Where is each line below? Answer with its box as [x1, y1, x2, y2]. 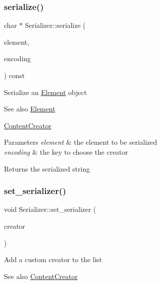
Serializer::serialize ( [25, 20, 86, 30]
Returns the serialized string [4, 163, 90, 174]
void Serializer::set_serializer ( [4, 204, 96, 214]
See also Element [4, 103, 55, 114]
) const [4, 70, 25, 80]
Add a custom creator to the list [4, 254, 102, 265]
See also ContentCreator [4, 271, 78, 281]
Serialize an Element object [4, 87, 87, 97]
